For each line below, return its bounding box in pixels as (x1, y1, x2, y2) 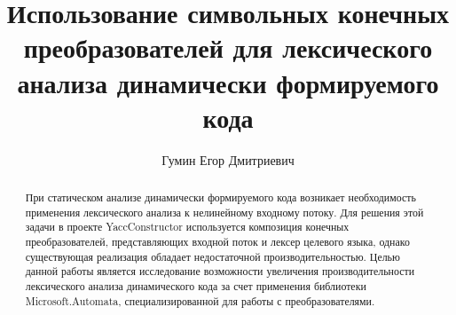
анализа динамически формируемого (17, 64, 439, 100)
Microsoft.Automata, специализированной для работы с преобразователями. (25, 293, 375, 308)
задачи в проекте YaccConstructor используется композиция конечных (25, 219, 350, 234)
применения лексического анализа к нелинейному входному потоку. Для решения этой (25, 204, 424, 219)
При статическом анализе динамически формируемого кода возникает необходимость (25, 190, 416, 205)
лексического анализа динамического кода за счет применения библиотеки (25, 279, 366, 294)
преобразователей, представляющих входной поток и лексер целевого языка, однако (25, 234, 410, 249)
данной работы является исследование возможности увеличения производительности (25, 264, 415, 279)
